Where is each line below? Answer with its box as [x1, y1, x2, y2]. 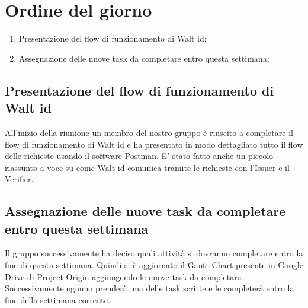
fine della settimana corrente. [5, 293, 110, 306]
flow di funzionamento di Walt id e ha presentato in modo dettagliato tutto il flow [5, 138, 303, 150]
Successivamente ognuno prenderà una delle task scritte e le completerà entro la [5, 282, 294, 294]
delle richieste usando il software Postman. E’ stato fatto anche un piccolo [5, 150, 274, 162]
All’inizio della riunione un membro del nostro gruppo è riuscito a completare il [5, 126, 293, 138]
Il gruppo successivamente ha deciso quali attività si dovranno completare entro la [5, 247, 303, 259]
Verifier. [5, 173, 34, 185]
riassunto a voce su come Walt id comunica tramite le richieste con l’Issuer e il [5, 161, 290, 173]
